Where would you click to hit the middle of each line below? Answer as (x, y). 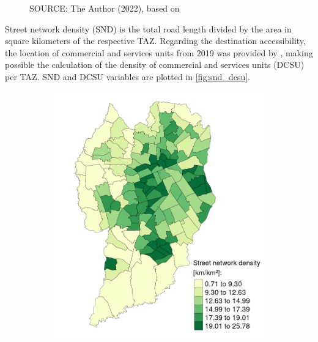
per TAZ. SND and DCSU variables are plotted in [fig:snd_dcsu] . (128, 76)
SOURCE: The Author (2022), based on (105, 8)
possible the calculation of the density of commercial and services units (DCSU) (155, 65)
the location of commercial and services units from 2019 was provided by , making (159, 52)
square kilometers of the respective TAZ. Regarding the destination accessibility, (155, 41)
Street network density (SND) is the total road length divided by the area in (148, 28)
